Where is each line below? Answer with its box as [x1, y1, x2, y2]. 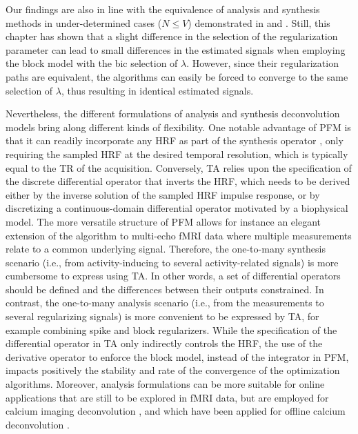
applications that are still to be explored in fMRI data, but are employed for [6, 390, 329, 404]
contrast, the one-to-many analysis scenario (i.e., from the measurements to [6, 295, 324, 310]
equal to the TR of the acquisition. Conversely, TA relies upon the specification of [6, 160, 352, 175]
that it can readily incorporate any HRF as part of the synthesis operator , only [6, 133, 344, 148]
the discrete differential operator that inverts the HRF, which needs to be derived [6, 174, 350, 188]
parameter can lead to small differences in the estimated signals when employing [6, 42, 346, 57]
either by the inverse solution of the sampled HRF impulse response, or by [6, 187, 320, 201]
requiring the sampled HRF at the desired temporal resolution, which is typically [6, 146, 348, 161]
